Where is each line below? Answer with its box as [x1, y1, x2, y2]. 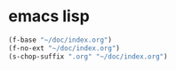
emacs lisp [8, 6, 90, 27]
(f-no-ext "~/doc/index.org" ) [8, 43, 121, 52]
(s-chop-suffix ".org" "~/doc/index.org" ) [8, 51, 168, 61]
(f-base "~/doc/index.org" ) [8, 35, 113, 44]
